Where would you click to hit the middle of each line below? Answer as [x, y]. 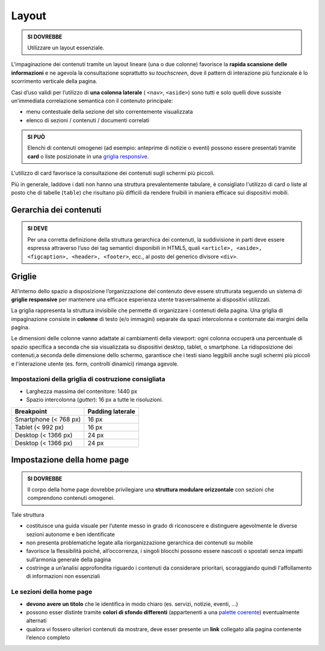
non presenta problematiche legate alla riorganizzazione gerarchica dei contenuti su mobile [140, 543]
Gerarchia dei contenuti [56, 210]
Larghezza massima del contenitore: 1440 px [82, 391]
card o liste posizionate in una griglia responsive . [88, 156]
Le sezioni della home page [52, 592]
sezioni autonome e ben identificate [71, 534]
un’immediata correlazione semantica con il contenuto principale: [92, 101]
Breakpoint [31, 411]
